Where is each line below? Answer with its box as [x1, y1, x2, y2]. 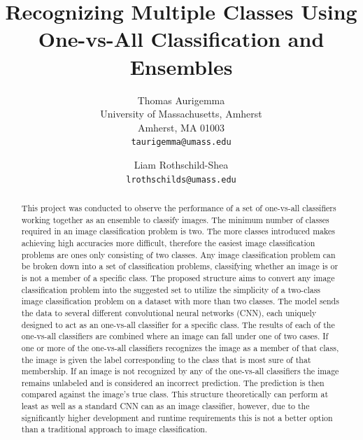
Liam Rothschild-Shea [134, 157, 229, 171]
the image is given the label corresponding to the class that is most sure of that [21, 353, 311, 365]
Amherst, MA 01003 [137, 120, 225, 134]
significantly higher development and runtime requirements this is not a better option [21, 411, 333, 423]
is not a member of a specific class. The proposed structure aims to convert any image [21, 271, 335, 283]
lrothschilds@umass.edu [126, 174, 236, 185]
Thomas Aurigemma [137, 92, 225, 107]
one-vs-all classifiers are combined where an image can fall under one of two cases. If [21, 330, 329, 342]
